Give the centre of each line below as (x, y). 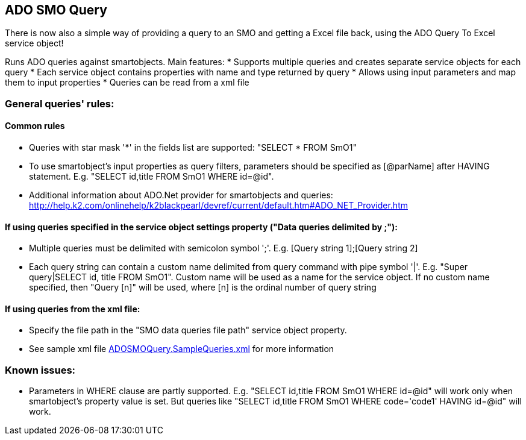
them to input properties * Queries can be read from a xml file (127, 83)
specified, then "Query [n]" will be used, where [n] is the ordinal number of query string (203, 288)
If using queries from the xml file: (73, 309)
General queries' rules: (60, 103)
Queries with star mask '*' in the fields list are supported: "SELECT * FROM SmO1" (193, 148)
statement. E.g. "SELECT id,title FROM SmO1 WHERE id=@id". (152, 177)
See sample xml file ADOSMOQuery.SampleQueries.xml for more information (182, 349)
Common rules (35, 126)
